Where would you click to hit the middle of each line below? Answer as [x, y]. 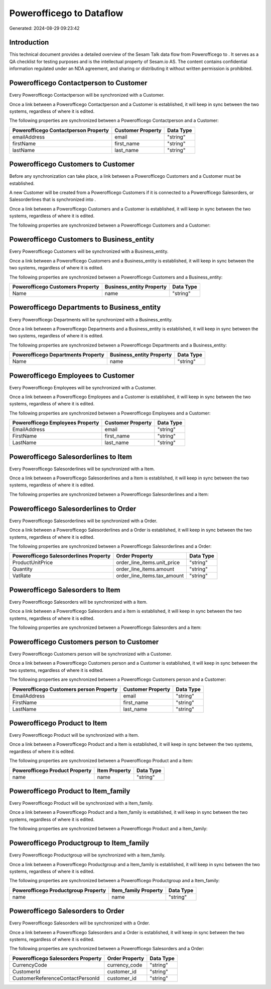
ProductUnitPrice [33, 562]
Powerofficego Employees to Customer [72, 375]
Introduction [29, 43]
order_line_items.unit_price [148, 562]
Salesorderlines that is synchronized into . [53, 199]
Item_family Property [137, 890]
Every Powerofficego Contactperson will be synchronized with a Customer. [87, 95]
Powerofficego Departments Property [58, 355]
